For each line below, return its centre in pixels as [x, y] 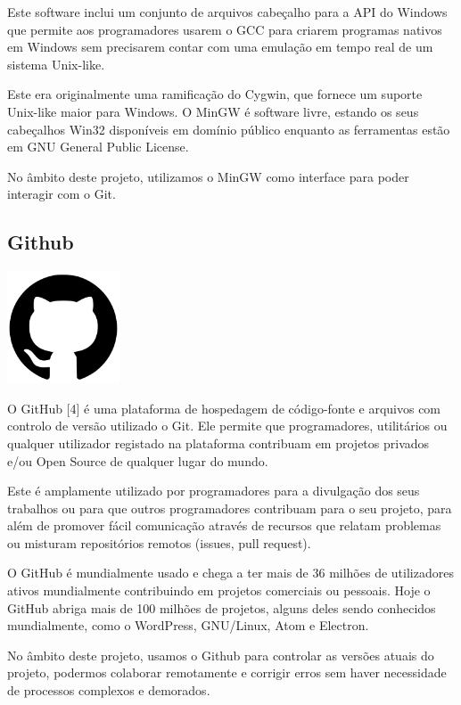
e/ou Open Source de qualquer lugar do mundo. [138, 460]
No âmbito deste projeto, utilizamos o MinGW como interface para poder [208, 176]
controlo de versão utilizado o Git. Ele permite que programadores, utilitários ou [227, 426]
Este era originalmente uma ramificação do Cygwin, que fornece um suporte [215, 94]
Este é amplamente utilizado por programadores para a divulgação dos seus [214, 491]
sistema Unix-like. [56, 64]
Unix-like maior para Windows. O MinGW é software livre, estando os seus [213, 111]
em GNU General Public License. [98, 147]
